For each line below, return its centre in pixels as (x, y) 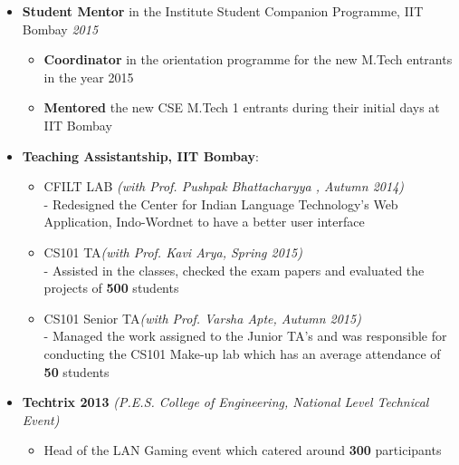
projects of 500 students (111, 288)
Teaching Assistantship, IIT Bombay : (140, 155)
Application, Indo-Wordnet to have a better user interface (204, 222)
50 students (76, 371)
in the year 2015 (89, 77)
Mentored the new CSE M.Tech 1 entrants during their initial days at (242, 107)
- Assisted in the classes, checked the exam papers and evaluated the (234, 270)
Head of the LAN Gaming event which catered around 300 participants (243, 450)
